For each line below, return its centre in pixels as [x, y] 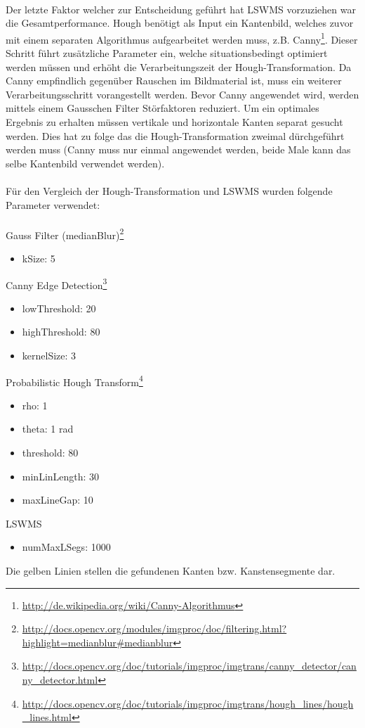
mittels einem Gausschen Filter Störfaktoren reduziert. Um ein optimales [162, 108]
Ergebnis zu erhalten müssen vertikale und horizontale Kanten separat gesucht [174, 122]
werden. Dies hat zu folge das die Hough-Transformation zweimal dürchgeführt [175, 135]
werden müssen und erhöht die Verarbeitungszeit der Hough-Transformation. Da [179, 66]
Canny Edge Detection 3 [57, 283]
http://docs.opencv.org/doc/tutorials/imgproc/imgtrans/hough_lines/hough [188, 703]
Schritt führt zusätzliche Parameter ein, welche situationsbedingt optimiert [167, 53]
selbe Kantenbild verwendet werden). [85, 163]
